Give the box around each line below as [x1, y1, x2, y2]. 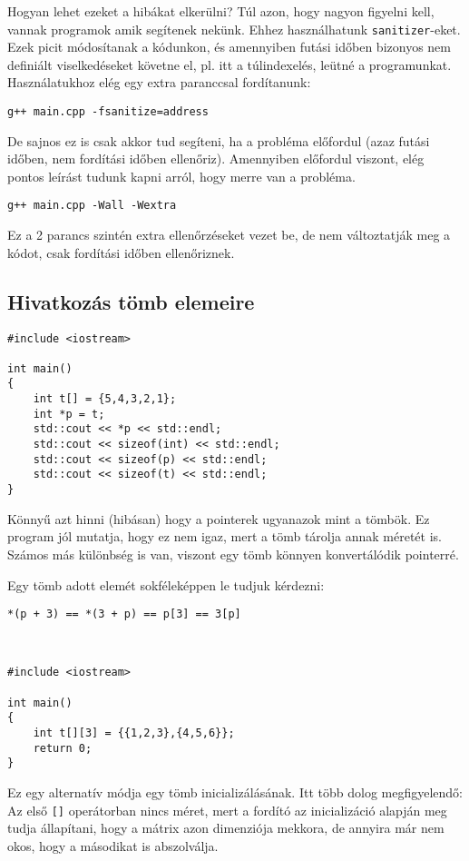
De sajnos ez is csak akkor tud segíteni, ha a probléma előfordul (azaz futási [7, 131, 430, 150]
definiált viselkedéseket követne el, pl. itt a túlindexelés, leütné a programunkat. [7, 54, 452, 74]
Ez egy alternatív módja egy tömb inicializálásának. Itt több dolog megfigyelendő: [7, 782, 463, 801]
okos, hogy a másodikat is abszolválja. [7, 836, 219, 855]
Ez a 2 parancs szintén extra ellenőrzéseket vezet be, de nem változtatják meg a [7, 225, 451, 244]
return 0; [33, 741, 93, 755]
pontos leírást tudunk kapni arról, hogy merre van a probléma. [7, 166, 356, 185]
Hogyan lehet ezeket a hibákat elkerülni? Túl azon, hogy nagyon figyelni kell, [7, 2, 435, 20]
